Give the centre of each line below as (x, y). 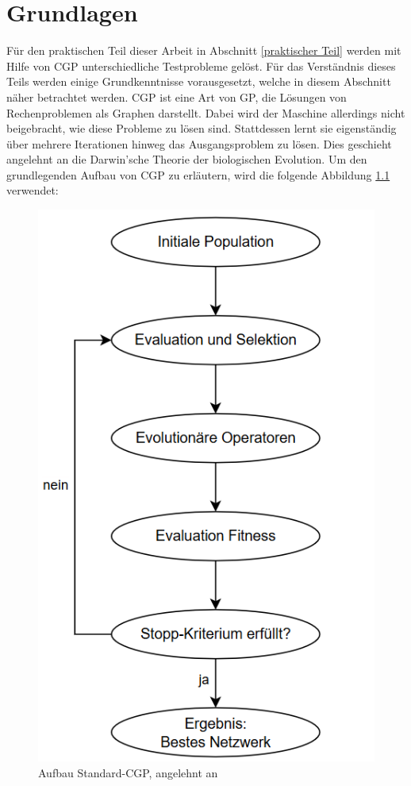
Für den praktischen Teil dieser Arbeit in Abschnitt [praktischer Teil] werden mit (204, 50)
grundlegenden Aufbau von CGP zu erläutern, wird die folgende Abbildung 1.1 (198, 174)
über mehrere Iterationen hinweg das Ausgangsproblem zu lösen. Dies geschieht (199, 143)
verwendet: (33, 190)
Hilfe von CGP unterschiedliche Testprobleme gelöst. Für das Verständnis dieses (201, 65)
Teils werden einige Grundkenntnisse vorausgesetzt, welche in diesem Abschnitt (199, 81)
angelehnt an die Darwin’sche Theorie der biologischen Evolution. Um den (187, 159)
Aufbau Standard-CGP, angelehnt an (128, 773)
